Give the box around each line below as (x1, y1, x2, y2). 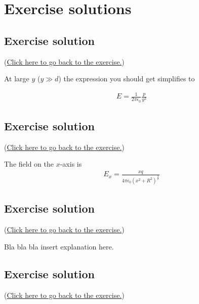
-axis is (60, 159, 82, 169)
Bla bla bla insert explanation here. (4, 241, 114, 251)
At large (4, 73, 29, 84)
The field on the (4, 159, 54, 169)
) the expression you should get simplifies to (58, 73, 195, 84)
